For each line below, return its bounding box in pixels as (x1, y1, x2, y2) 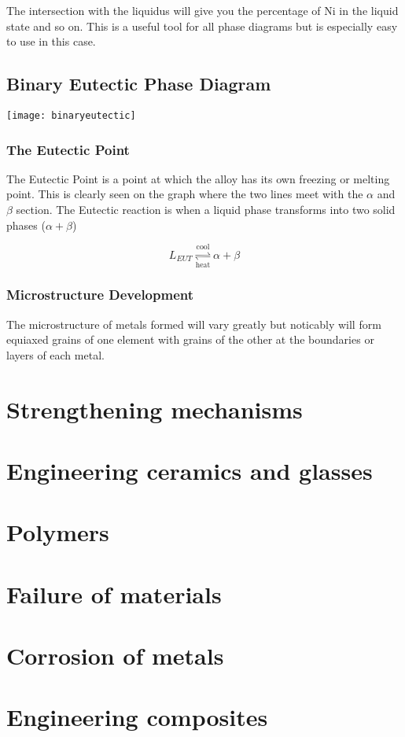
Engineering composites (6, 701, 268, 733)
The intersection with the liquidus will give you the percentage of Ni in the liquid (6, 2, 399, 18)
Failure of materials (6, 577, 222, 610)
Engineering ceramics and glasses (6, 454, 373, 486)
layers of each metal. (6, 346, 105, 363)
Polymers (6, 516, 109, 548)
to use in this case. (6, 33, 96, 50)
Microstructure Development (6, 285, 194, 304)
